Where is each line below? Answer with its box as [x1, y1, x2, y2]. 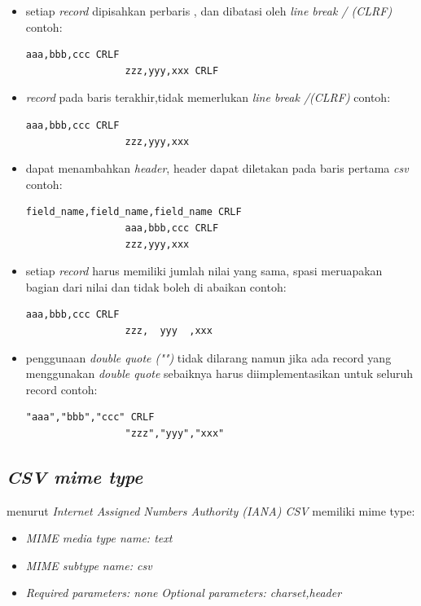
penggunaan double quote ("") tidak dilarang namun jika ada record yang [25, 349, 392, 366]
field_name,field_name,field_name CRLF [25, 206, 242, 218]
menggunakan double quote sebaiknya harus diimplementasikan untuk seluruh [25, 365, 414, 382]
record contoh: [25, 380, 98, 397]
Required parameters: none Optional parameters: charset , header [25, 584, 342, 601]
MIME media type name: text [25, 529, 173, 547]
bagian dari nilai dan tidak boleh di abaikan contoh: [25, 278, 287, 295]
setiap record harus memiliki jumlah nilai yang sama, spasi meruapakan [25, 262, 383, 279]
